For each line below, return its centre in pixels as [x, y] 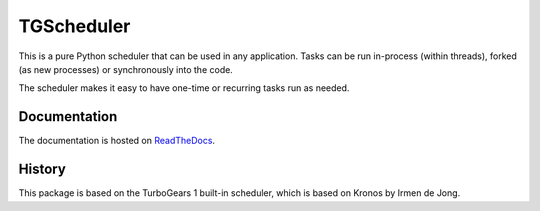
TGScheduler [74, 26]
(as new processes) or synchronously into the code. [126, 69]
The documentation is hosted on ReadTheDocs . [116, 141]
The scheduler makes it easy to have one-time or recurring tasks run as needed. [184, 88]
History [42, 169]
